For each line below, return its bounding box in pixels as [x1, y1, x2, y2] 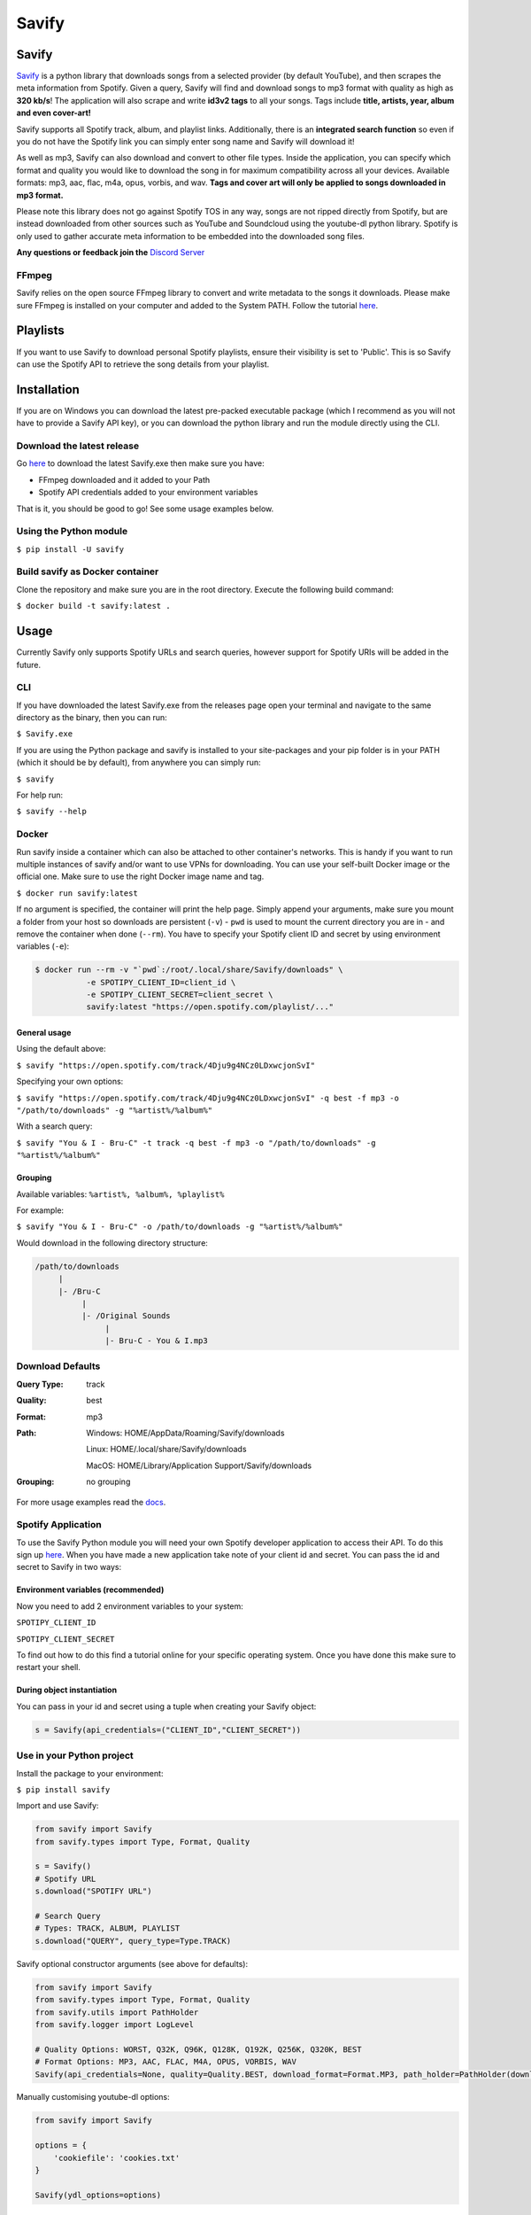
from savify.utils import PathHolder [35, 2007, 199, 2017]
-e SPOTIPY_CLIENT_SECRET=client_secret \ [86, 990, 273, 1000]
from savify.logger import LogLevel [35, 2019, 195, 2029]
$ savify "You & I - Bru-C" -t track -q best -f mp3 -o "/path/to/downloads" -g [16, 1138, 376, 1147]
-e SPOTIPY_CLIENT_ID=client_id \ [86, 977, 236, 987]
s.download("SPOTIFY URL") [35, 1886, 152, 1896]
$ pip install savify [16, 1784, 111, 1794]
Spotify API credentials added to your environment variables [38, 487, 258, 498]
